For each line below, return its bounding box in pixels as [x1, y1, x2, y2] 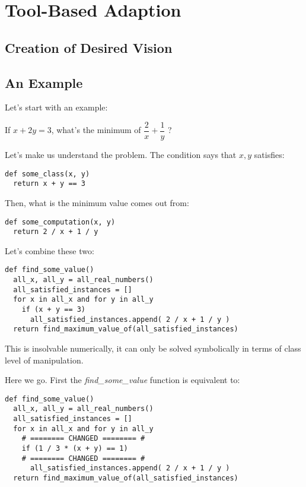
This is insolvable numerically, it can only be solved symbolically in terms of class [5, 342, 301, 355]
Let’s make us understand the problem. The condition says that [5, 148, 237, 161]
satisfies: [254, 148, 285, 161]
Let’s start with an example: [5, 101, 108, 113]
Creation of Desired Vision [5, 38, 173, 56]
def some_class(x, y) [5, 169, 90, 178]
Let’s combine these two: [5, 244, 94, 257]
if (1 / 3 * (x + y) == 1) [21, 444, 128, 453]
